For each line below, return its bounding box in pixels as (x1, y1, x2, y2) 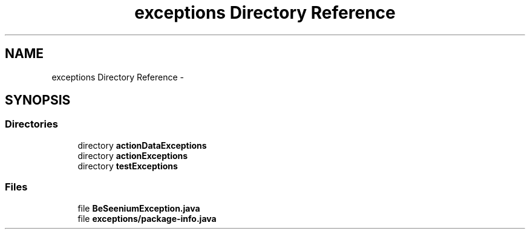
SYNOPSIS (5, 93, 71, 108)
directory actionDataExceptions (77, 140, 207, 151)
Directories (5, 118, 58, 131)
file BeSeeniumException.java (77, 203, 200, 213)
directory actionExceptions (77, 150, 188, 161)
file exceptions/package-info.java (77, 213, 217, 224)
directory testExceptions (77, 160, 178, 171)
